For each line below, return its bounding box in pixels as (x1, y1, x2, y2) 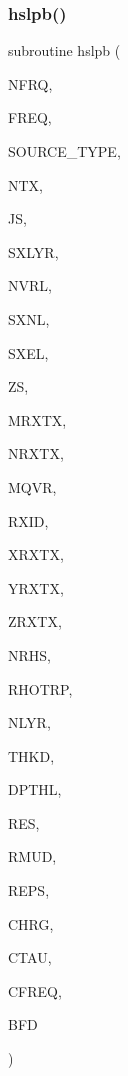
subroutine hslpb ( (8, 40, 121, 61)
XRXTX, (8, 544, 64, 565)
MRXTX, (8, 409, 67, 430)
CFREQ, (8, 980, 62, 1001)
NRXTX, (8, 443, 64, 464)
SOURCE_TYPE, (8, 141, 121, 161)
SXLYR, (8, 241, 59, 262)
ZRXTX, (8, 611, 62, 632)
